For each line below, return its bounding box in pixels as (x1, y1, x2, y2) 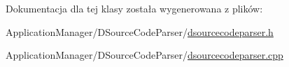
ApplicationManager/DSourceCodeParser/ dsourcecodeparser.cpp (6, 48, 283, 62)
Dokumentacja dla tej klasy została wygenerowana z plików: (6, 1, 263, 15)
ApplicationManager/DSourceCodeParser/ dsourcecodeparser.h (6, 24, 274, 39)
